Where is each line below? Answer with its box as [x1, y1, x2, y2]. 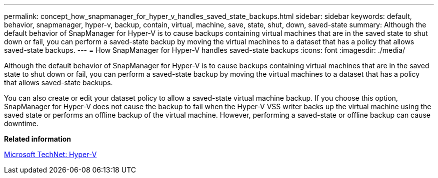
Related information [4, 135, 71, 143]
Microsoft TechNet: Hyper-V [4, 150, 97, 159]
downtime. [4, 119, 38, 128]
